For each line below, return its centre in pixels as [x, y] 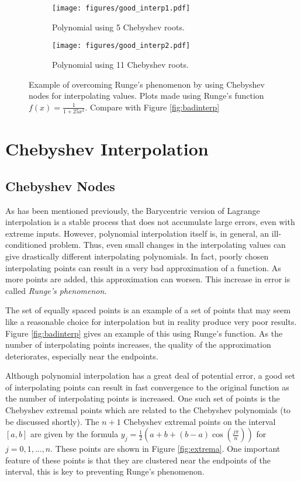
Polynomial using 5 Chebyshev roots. [118, 27]
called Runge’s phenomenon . [56, 290]
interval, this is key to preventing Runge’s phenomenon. [105, 471]
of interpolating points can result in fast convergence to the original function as [147, 387]
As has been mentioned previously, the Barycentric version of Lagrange [133, 210]
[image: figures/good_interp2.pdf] [121, 46]
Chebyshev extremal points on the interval [200, 421]
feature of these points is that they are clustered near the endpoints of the [138, 460]
